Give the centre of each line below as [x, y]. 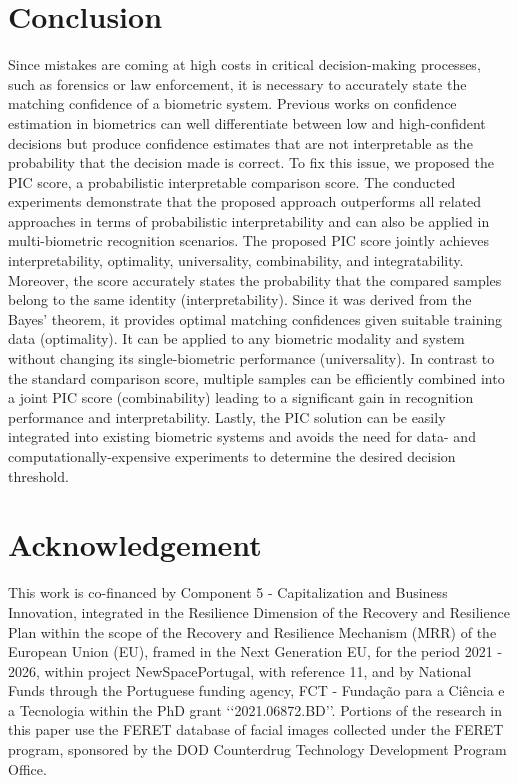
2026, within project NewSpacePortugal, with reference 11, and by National [240, 670]
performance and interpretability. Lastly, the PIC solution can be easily [227, 416]
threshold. [38, 475]
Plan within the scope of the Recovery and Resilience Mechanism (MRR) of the [252, 631]
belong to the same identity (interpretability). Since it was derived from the [240, 299]
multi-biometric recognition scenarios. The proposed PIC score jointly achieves [249, 240]
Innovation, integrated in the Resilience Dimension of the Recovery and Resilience [259, 611]
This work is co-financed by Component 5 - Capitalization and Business [228, 592]
